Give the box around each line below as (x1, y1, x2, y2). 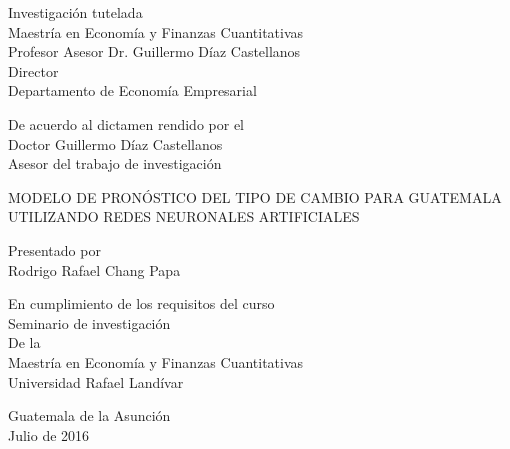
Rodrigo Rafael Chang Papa (8, 259, 181, 280)
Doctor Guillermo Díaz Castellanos (8, 133, 223, 154)
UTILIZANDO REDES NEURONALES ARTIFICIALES (8, 206, 360, 227)
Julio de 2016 (8, 424, 90, 445)
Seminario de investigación (8, 312, 171, 333)
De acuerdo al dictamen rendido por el (8, 113, 244, 134)
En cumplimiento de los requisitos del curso (8, 293, 275, 314)
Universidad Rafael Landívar (8, 371, 184, 392)
